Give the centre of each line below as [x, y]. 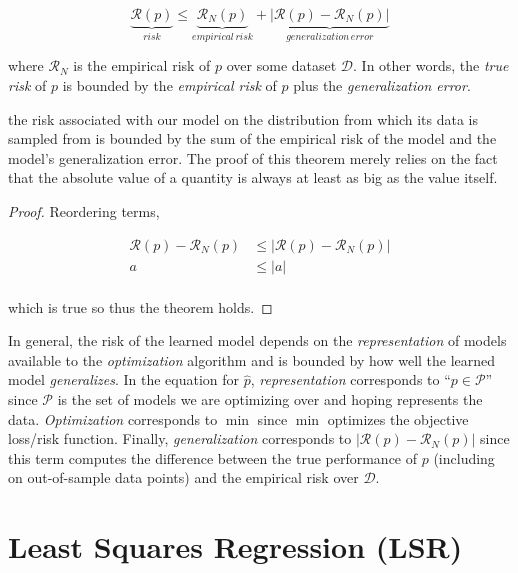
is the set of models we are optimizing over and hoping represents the [270, 399]
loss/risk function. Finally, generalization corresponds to [180, 438]
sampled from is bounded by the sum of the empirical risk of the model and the [252, 138]
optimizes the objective [398, 418]
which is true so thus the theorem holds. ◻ [140, 306]
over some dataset [281, 65]
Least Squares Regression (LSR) [235, 546]
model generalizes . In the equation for [124, 379]
